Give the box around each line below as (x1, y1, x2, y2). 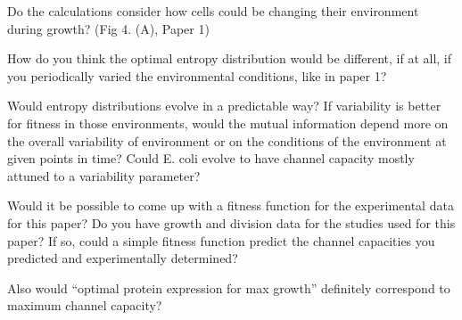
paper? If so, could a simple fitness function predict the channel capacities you (7, 231, 435, 250)
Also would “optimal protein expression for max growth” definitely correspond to (7, 278, 450, 297)
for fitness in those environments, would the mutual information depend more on (7, 113, 449, 132)
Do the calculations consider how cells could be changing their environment (7, 2, 419, 20)
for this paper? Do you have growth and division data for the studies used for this (7, 213, 456, 232)
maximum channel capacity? (7, 296, 162, 315)
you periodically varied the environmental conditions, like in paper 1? (7, 66, 387, 85)
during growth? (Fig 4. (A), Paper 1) (7, 19, 210, 37)
